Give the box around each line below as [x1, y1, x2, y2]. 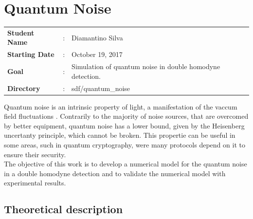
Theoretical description [4, 201, 123, 217]
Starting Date [7, 49, 54, 59]
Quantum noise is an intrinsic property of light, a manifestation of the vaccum [4, 101, 237, 111]
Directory [7, 83, 40, 93]
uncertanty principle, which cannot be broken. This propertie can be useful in [4, 130, 235, 140]
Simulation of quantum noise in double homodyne [72, 61, 220, 72]
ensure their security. [4, 149, 66, 159]
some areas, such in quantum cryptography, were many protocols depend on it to [4, 140, 245, 150]
